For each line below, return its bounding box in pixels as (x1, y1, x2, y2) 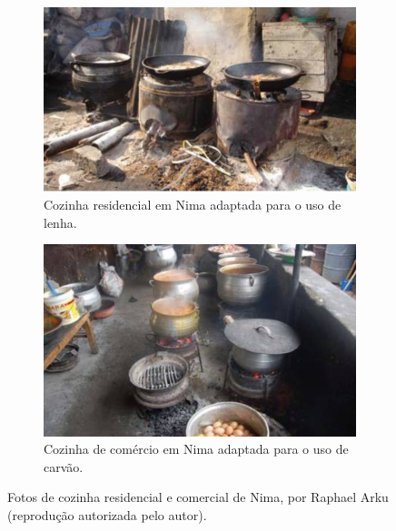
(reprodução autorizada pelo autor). (7, 506, 207, 525)
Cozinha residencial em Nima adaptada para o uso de (44, 194, 342, 213)
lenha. (44, 212, 77, 231)
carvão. (44, 457, 84, 476)
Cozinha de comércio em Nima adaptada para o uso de (44, 439, 349, 458)
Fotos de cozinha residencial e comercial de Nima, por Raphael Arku (7, 487, 389, 506)
